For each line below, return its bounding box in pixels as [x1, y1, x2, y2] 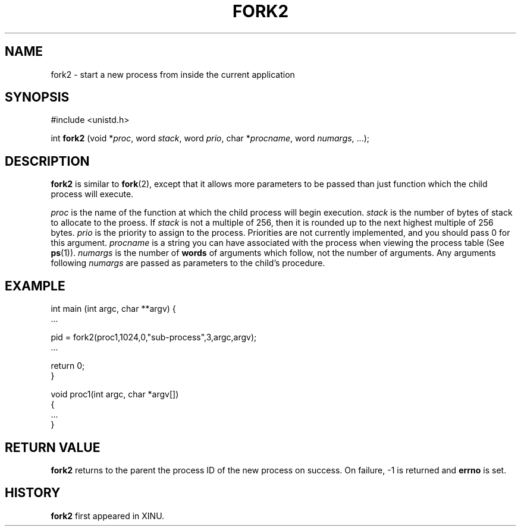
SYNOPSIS [5, 90, 70, 105]
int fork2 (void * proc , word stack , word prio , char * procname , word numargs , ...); [51, 133, 370, 144]
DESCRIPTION [5, 153, 90, 169]
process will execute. [51, 189, 134, 200]
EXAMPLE [5, 278, 65, 293]
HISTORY [5, 485, 61, 501]
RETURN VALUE [5, 440, 101, 455]
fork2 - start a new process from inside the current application [51, 69, 295, 80]
